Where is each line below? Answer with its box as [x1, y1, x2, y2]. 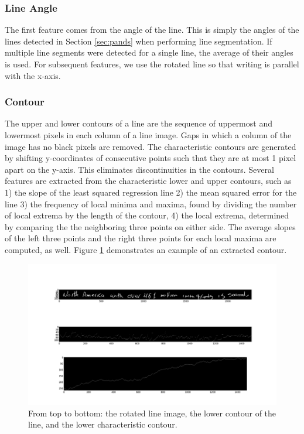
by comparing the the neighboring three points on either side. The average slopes [5, 220, 296, 233]
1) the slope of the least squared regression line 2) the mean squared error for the [5, 186, 297, 198]
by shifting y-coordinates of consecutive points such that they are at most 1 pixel [5, 152, 296, 164]
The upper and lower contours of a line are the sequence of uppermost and [5, 117, 272, 129]
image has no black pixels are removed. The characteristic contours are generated [5, 140, 296, 152]
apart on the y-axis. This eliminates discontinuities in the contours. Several [5, 163, 274, 175]
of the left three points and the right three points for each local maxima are [5, 232, 276, 244]
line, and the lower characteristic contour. [28, 418, 177, 430]
